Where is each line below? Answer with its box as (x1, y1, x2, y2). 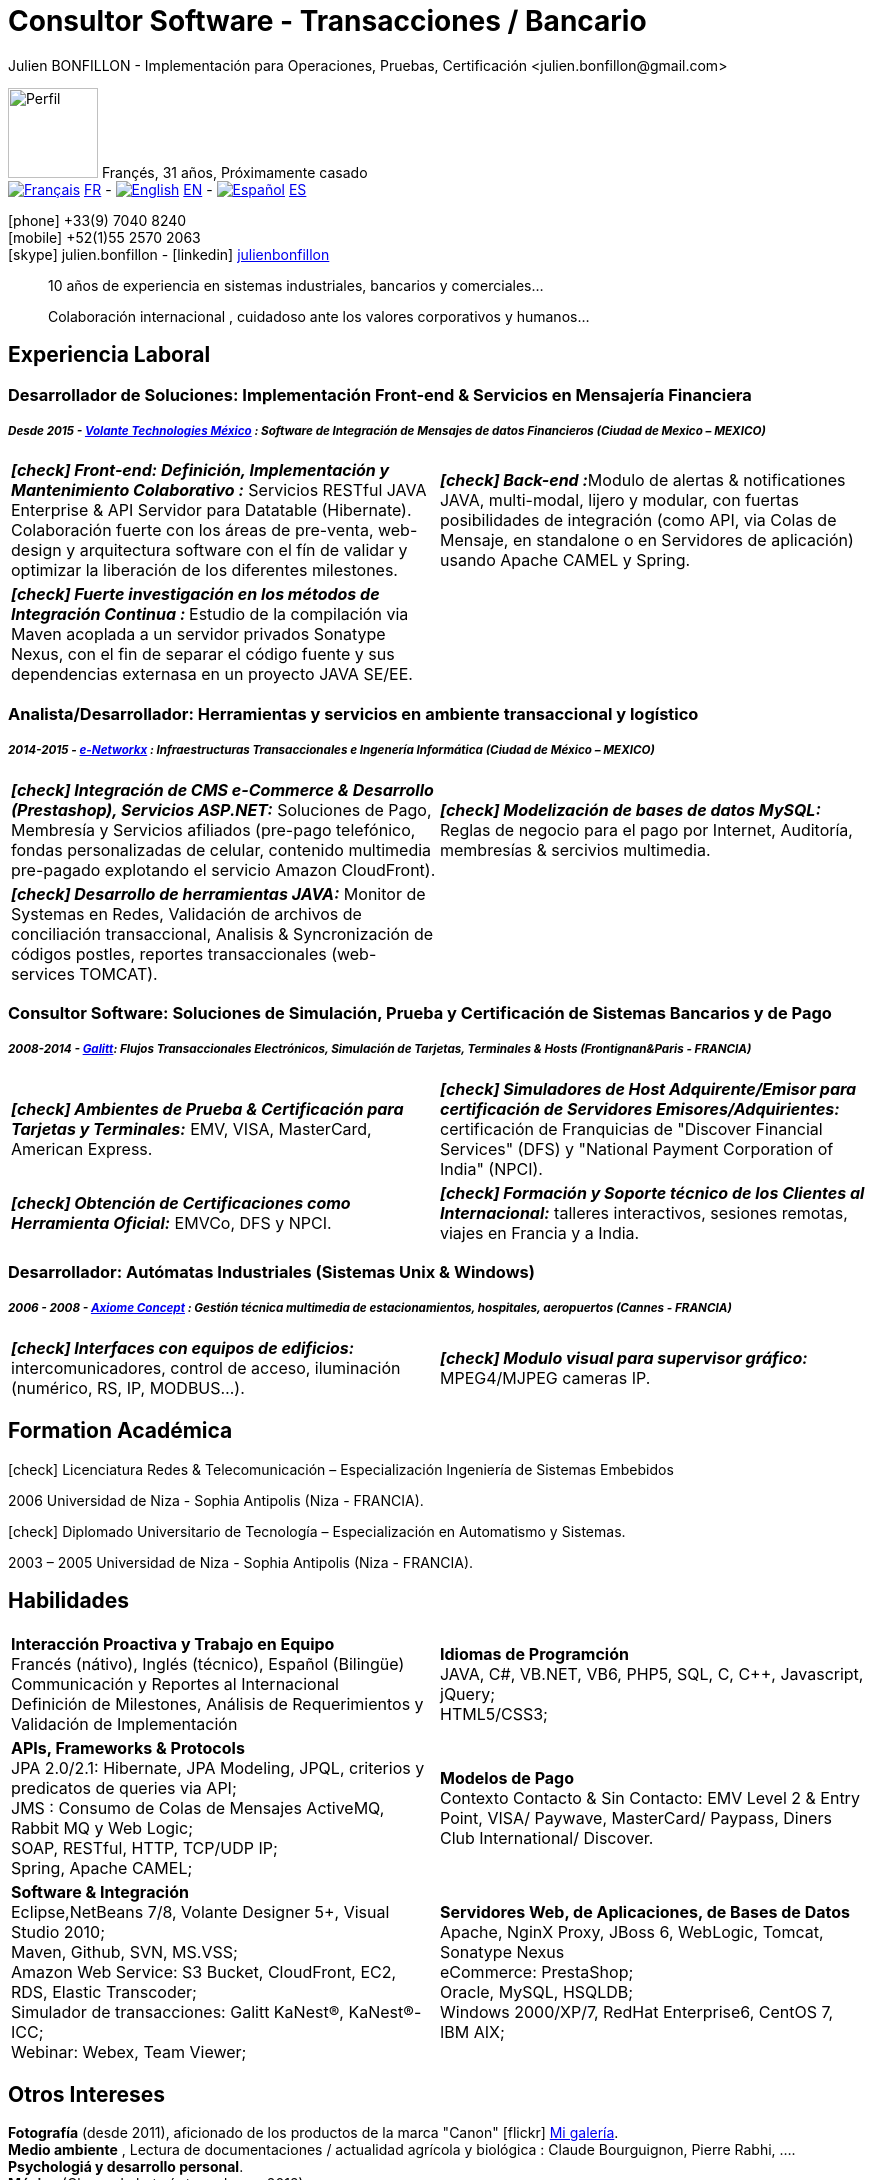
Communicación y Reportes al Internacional (11, 1673, 339, 1694)
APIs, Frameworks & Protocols (11, 1737, 245, 1758)
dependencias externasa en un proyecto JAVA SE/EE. (11, 664, 413, 685)
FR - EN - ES (83, 180, 307, 198)
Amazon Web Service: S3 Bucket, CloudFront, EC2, (11, 1961, 397, 1982)
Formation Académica (8, 1418, 233, 1444)
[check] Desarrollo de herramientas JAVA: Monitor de (11, 883, 426, 904)
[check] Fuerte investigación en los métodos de (11, 584, 380, 605)
